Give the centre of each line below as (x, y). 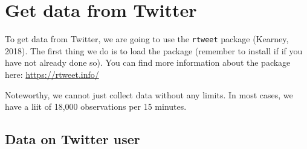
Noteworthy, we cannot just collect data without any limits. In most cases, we (149, 94)
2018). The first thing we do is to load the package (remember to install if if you (154, 50)
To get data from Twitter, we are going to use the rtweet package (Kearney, (147, 39)
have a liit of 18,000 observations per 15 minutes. (96, 106)
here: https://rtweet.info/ (52, 74)
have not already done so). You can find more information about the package (148, 62)
